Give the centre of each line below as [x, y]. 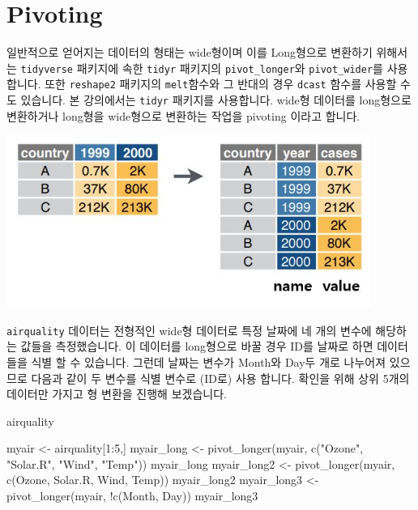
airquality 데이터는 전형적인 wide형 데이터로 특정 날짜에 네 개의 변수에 [189, 330]
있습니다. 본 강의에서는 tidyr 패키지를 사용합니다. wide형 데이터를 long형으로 [216, 100]
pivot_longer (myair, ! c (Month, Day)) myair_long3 [132, 496]
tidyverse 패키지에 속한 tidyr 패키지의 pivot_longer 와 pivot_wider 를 [202, 68]
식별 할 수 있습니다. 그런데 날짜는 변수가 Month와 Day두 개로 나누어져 [209, 361]
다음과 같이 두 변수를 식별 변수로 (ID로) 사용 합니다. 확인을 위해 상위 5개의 [220, 378]
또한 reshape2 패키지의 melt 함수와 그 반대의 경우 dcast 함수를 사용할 [221, 84]
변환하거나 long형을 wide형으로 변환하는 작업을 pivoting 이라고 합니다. [183, 115]
